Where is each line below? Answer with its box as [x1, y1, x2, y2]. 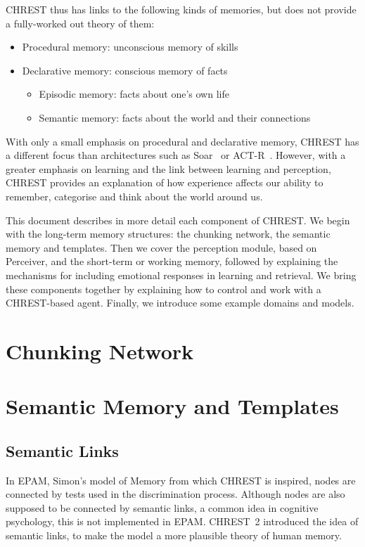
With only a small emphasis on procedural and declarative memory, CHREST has [6, 134, 359, 148]
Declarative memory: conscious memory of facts [22, 63, 228, 77]
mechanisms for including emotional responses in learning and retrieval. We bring [6, 267, 357, 282]
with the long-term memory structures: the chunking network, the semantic [6, 226, 331, 241]
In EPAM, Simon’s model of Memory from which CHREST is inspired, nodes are [6, 472, 356, 487]
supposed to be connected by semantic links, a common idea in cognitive [6, 500, 319, 515]
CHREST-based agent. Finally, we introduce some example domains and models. [6, 295, 354, 310]
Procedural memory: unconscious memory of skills [22, 39, 238, 54]
